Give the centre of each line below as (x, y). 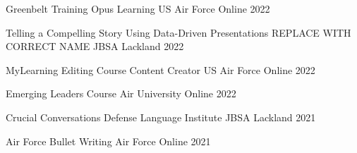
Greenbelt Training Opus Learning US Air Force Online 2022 (138, 8)
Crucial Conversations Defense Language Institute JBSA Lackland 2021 (161, 117)
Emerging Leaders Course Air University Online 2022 (121, 93)
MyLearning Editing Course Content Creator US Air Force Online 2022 (161, 69)
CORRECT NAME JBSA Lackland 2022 (95, 46)
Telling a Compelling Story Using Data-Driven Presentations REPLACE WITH (178, 32)
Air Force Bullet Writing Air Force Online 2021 (108, 141)
